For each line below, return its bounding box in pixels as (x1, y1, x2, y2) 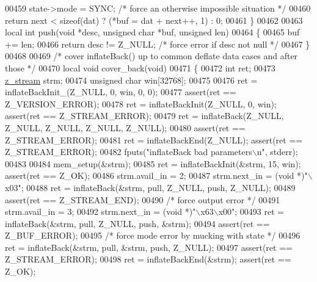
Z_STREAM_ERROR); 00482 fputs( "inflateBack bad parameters (5, 145, 252, 158)
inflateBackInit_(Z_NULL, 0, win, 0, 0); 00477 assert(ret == (5, 85, 236, 98)
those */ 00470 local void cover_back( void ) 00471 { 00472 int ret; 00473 (5, 61, 275, 74)
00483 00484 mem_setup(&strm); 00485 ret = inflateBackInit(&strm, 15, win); (5, 157, 301, 170)
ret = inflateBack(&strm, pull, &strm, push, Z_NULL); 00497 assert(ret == (5, 240, 293, 253)
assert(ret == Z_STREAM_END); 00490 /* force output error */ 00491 (5, 193, 280, 206)
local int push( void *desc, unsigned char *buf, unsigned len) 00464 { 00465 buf (5, 26, 300, 38)
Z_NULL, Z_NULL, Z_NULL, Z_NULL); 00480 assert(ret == (5, 121, 246, 134)
